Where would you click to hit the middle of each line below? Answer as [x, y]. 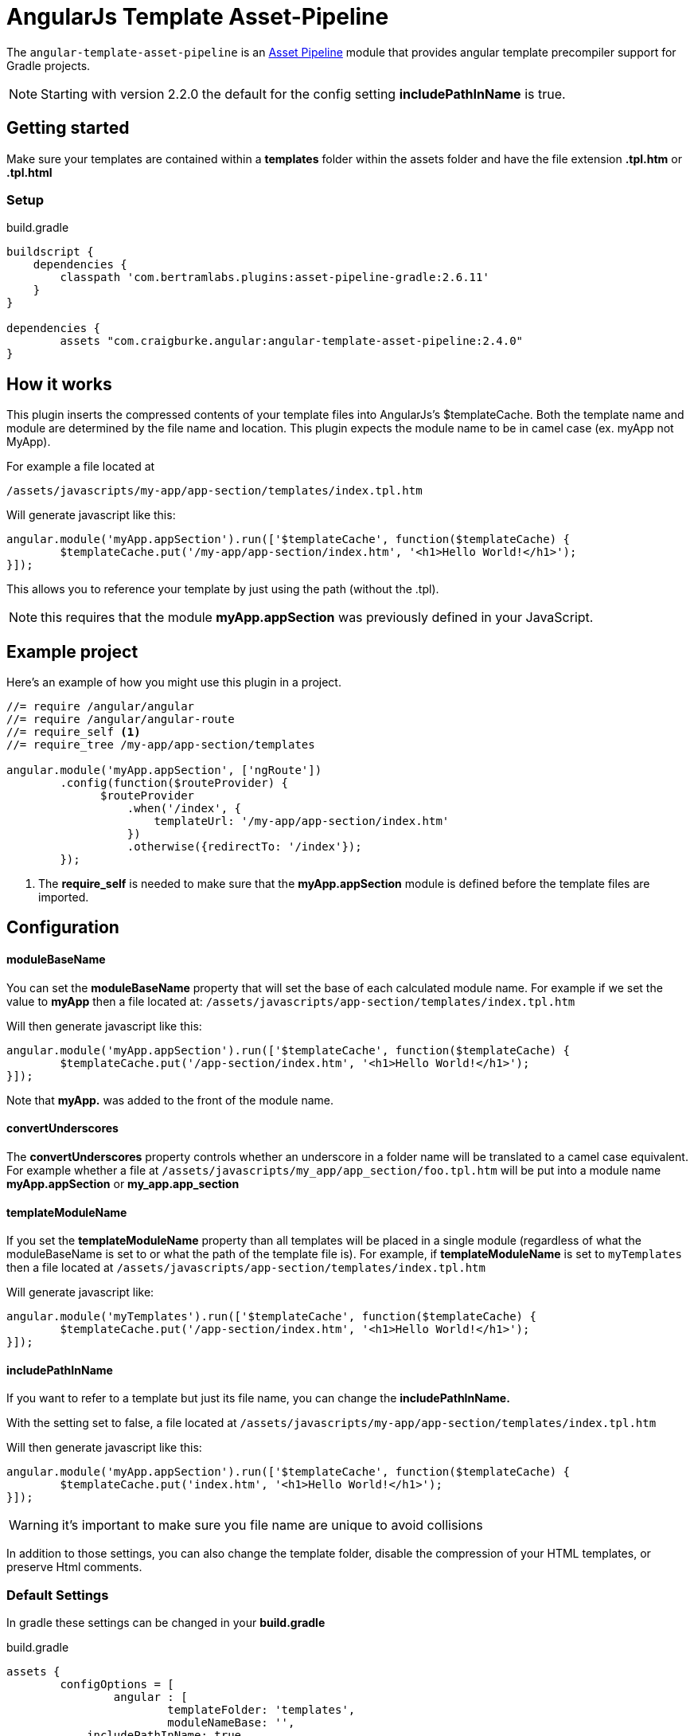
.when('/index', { [184, 809]
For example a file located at [81, 467]
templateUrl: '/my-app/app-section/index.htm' [302, 821]
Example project [72, 651]
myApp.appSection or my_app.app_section [123, 1183]
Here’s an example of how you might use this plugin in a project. [174, 682]
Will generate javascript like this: [91, 515]
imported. [64, 897]
